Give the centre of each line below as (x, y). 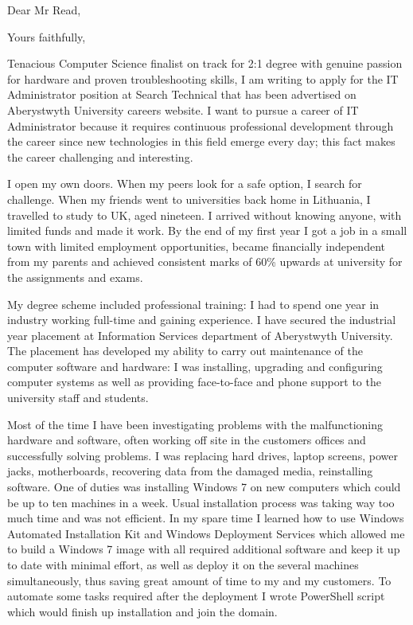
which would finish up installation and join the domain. (142, 611)
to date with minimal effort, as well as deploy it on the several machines (183, 564)
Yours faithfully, (47, 36)
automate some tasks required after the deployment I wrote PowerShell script (196, 596)
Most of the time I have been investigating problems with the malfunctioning (195, 424)
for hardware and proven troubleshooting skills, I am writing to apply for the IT (203, 78)
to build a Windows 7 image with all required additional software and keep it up (204, 549)
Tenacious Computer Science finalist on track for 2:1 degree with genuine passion (205, 63)
